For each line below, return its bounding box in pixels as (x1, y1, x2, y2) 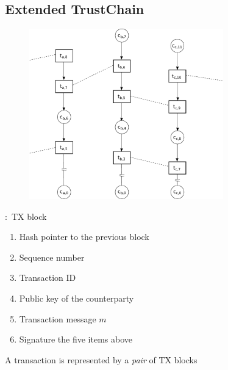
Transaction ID (19, 271, 76, 284)
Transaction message (19, 312, 96, 325)
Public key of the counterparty (19, 292, 134, 305)
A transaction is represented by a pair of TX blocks (5, 353, 198, 366)
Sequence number (19, 250, 85, 263)
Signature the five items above (19, 333, 133, 346)
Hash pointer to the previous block (19, 230, 149, 243)
